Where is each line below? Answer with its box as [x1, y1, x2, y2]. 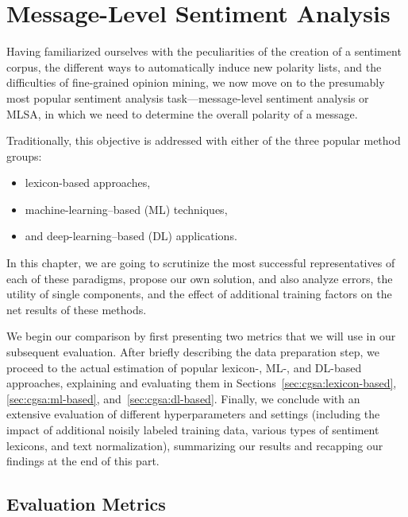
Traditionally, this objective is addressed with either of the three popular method [6, 132, 401, 149]
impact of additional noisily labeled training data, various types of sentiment [6, 422, 379, 437]
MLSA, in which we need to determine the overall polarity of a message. [6, 105, 358, 122]
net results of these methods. [6, 301, 147, 317]
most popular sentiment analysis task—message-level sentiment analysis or [6, 89, 369, 106]
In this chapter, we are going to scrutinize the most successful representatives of [6, 255, 395, 271]
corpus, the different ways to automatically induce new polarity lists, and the [6, 58, 382, 75]
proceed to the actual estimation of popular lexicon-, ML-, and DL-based [6, 359, 362, 375]
